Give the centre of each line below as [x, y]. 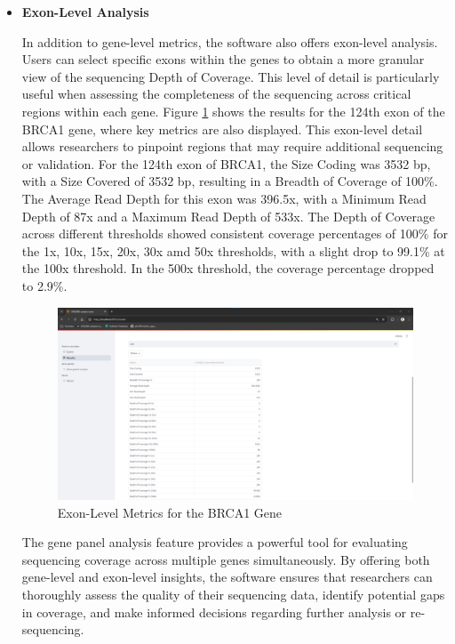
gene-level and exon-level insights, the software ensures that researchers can [227, 577]
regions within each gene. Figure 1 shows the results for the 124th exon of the [233, 111]
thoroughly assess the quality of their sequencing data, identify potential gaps [233, 594]
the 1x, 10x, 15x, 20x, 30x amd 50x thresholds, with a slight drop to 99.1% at [233, 250]
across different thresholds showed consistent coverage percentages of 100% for [235, 233]
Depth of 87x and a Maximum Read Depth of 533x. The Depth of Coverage [228, 216]
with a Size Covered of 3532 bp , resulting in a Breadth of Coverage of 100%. [230, 181]
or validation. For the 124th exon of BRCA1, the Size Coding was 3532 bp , [226, 163]
